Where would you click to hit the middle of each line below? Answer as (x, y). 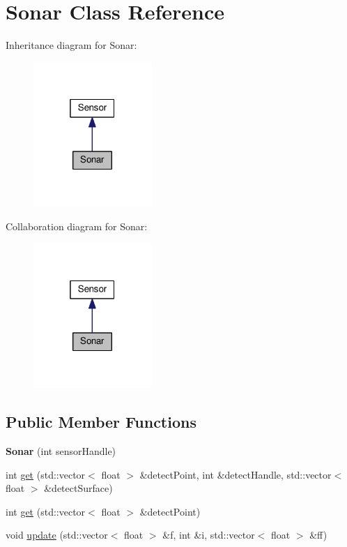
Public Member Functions (101, 422)
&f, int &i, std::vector (209, 535)
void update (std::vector (57, 535)
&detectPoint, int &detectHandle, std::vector (236, 474)
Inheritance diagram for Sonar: (71, 45)
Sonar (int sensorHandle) (61, 451)
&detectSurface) (78, 488)
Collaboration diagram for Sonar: (77, 226)
